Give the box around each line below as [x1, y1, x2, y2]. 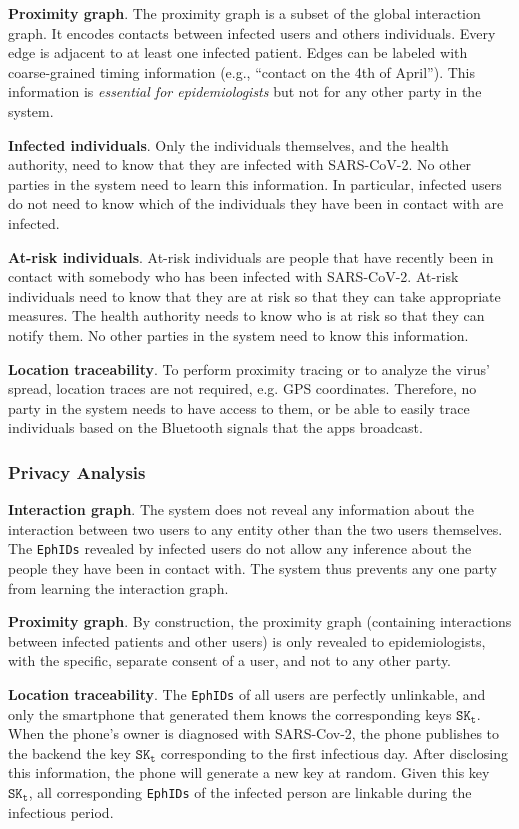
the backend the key [8, 742, 131, 763]
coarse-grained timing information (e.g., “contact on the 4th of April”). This [8, 61, 475, 82]
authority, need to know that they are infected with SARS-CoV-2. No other [8, 154, 472, 175]
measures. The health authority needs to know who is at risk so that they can [8, 305, 485, 326]
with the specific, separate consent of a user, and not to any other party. [8, 650, 452, 671]
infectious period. [8, 801, 114, 822]
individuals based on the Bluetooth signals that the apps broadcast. [8, 417, 423, 438]
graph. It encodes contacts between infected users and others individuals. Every [8, 22, 496, 43]
